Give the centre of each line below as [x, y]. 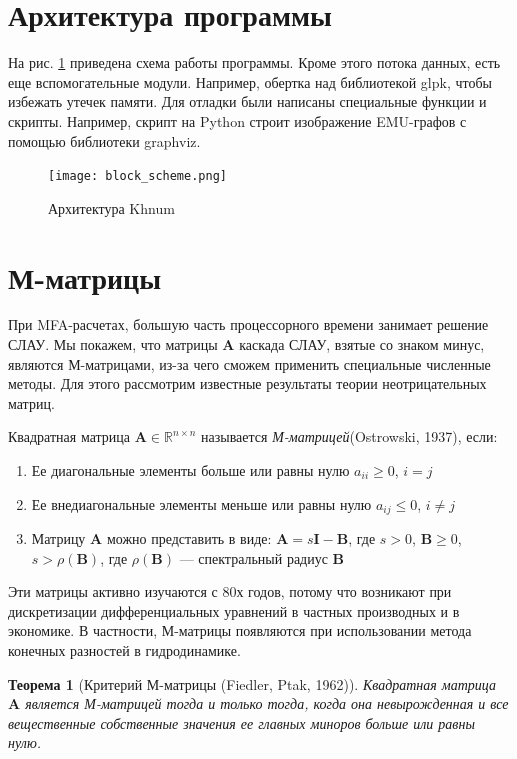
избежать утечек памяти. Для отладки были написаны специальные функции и [247, 101]
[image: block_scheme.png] [137, 176]
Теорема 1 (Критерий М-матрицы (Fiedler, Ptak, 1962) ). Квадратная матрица [252, 683]
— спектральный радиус [253, 557]
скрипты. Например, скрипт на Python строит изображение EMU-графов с [237, 120]
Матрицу [58, 538]
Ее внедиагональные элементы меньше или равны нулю [201, 503]
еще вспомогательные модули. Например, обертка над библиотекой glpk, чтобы [250, 81]
